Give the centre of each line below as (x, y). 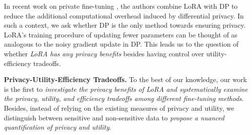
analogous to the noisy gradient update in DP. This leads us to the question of (121, 44)
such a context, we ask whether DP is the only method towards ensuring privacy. (125, 25)
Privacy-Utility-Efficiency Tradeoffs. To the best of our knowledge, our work (126, 79)
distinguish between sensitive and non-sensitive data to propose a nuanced (114, 117)
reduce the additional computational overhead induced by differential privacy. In (124, 15)
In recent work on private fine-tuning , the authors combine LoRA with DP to (121, 6)
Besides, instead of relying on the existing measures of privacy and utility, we (119, 108)
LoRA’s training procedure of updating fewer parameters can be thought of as (121, 34)
